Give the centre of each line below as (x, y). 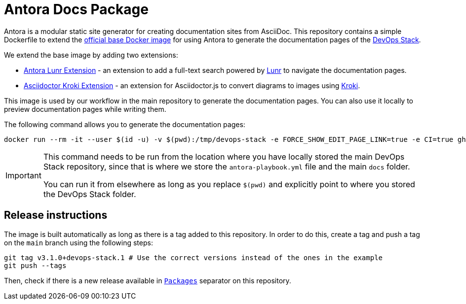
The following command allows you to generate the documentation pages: (125, 124)
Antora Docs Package (76, 9)
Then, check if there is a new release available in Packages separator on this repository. (148, 280)
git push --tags (35, 265)
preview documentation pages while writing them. (85, 109)
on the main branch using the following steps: (78, 242)
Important (23, 175)
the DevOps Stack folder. (90, 194)
